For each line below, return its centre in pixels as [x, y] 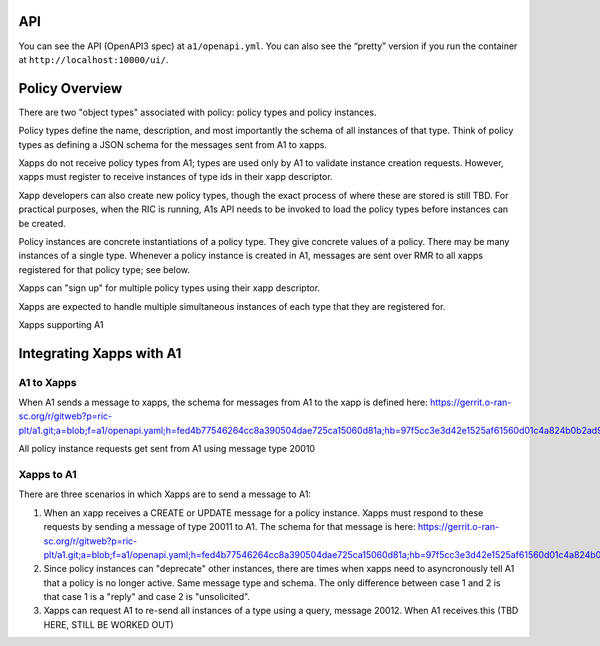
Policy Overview [70, 88]
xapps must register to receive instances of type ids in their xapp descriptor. [176, 177]
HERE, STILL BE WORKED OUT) [108, 624]
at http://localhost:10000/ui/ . [93, 59]
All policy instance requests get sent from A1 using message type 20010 [166, 449]
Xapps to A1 [47, 474]
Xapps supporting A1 [61, 324]
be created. [42, 223]
